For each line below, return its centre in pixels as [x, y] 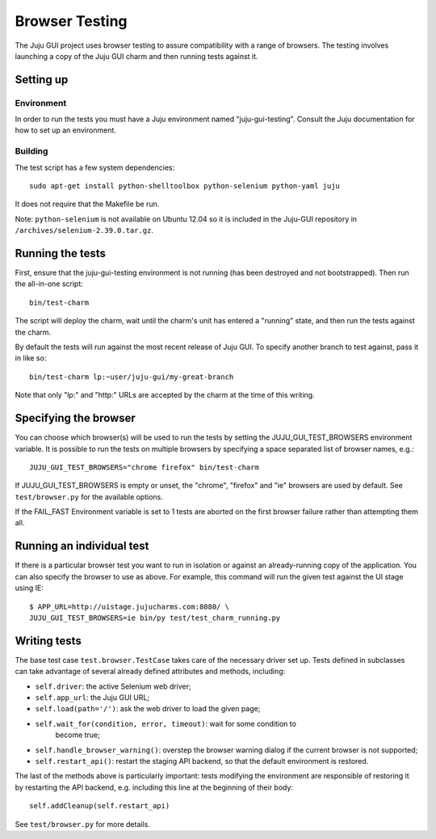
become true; [78, 735]
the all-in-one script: [49, 284]
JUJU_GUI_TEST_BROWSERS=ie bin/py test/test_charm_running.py [155, 618]
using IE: [29, 588]
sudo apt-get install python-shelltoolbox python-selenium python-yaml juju [185, 186]
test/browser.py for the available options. [89, 496]
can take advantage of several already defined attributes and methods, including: [150, 672]
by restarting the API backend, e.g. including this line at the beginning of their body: [154, 787]
